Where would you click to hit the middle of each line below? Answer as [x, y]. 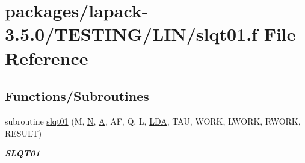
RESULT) [23, 133]
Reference [47, 57]
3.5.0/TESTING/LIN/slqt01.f [131, 34]
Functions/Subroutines [77, 96]
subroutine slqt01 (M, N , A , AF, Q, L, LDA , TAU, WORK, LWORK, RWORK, [153, 121]
